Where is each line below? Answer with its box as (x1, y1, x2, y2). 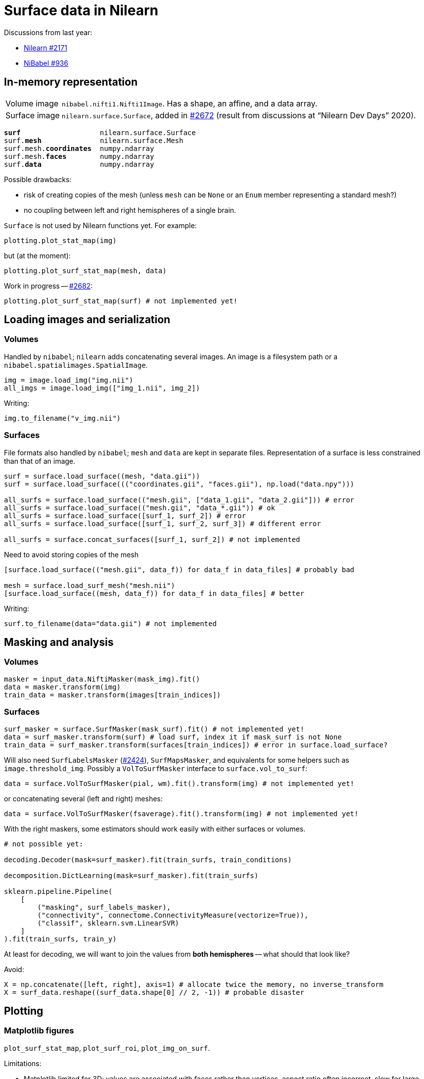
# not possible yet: (4, 839, 84, 848)
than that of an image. (4, 456, 76, 465)
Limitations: (4, 1059, 42, 1068)
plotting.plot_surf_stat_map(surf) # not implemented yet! (4, 296, 238, 305)
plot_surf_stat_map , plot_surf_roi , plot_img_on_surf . (4, 1043, 210, 1052)
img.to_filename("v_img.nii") (4, 414, 121, 422)
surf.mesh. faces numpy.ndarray (4, 152, 154, 160)
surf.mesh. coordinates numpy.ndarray (4, 144, 154, 152)
